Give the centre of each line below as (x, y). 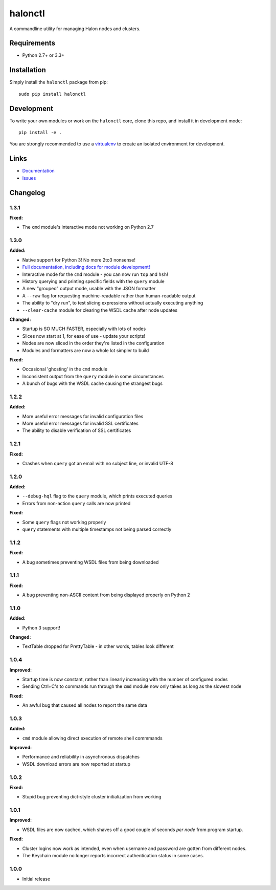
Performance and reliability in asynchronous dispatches (81, 757)
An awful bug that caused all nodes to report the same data (85, 705)
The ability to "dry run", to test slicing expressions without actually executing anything (113, 303)
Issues (29, 178)
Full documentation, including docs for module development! (86, 267)
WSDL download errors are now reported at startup (76, 764)
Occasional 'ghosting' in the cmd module (65, 369)
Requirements (32, 43)
